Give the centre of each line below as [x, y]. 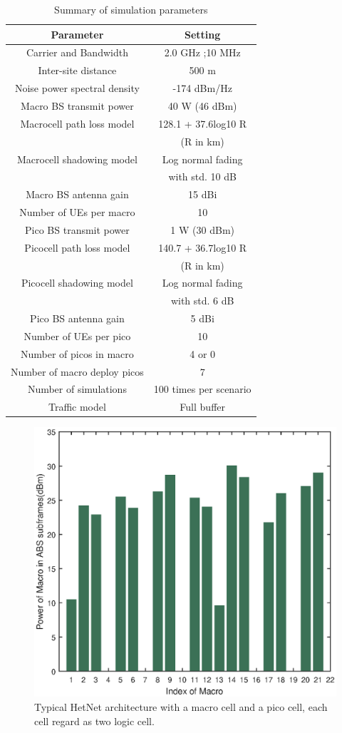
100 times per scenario [202, 389]
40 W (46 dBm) [202, 105]
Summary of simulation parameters [131, 9]
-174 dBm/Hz [202, 88]
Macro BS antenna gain [77, 194]
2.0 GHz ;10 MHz [202, 52]
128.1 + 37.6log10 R [203, 123]
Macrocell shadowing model [77, 159]
